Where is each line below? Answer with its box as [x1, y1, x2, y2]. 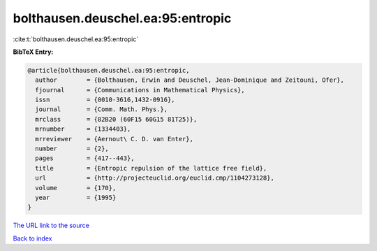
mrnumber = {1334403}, [35, 125, 131, 133]
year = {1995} [35, 194, 117, 201]
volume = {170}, [35, 184, 117, 192]
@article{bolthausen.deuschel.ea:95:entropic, [27, 66, 190, 74]
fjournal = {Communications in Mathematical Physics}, [35, 86, 245, 94]
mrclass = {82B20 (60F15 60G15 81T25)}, [35, 115, 198, 123]
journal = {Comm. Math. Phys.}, [35, 106, 168, 113]
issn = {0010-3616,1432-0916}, [35, 96, 175, 104]
